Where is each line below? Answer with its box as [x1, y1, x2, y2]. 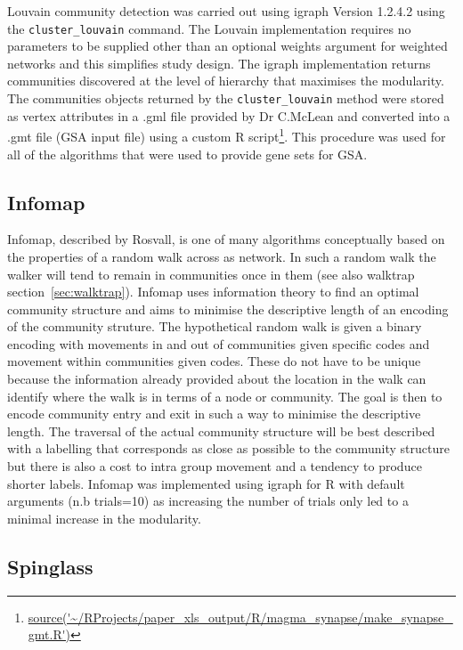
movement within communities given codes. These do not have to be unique [7, 352, 421, 370]
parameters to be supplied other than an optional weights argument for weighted [7, 37, 448, 55]
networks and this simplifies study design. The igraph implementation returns [7, 53, 431, 72]
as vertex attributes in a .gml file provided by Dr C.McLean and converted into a [7, 106, 451, 125]
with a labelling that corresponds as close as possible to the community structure [7, 439, 450, 458]
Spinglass [7, 552, 93, 580]
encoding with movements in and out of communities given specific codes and [7, 334, 430, 353]
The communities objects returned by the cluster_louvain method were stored [7, 89, 444, 108]
